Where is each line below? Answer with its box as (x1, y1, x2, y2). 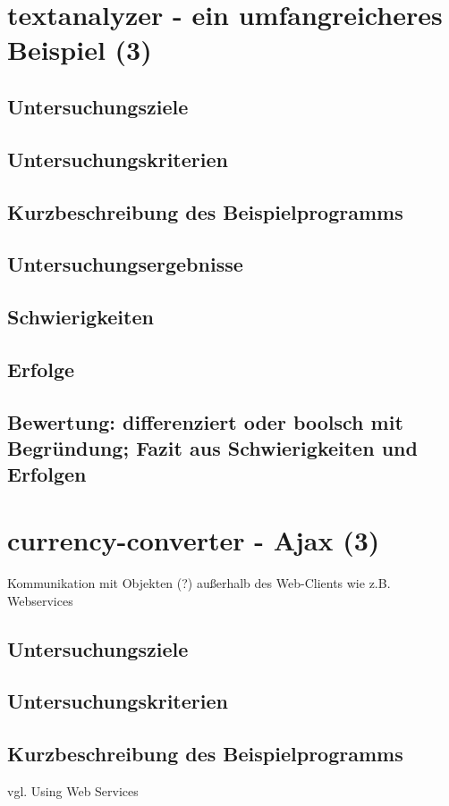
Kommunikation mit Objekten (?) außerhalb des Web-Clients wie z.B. (7, 573, 391, 592)
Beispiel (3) (7, 31, 152, 68)
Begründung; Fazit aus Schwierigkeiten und (7, 434, 418, 462)
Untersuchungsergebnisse (7, 250, 243, 278)
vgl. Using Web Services (7, 781, 139, 800)
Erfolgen (7, 460, 87, 488)
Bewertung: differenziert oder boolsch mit (7, 407, 403, 435)
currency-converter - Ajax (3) (7, 522, 380, 558)
